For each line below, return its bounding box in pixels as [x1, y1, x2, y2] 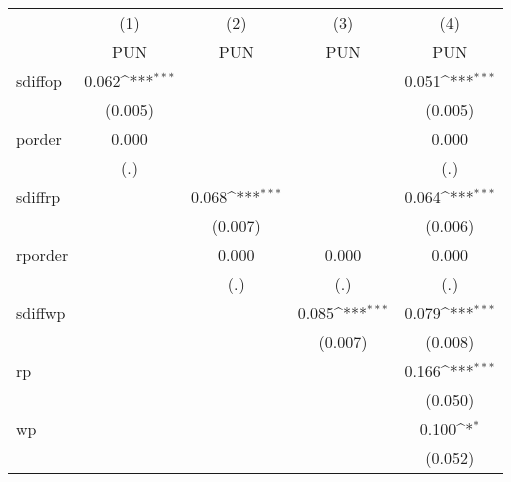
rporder [16, 243, 69, 266]
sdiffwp [16, 301, 66, 324]
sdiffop [16, 69, 62, 92]
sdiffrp [16, 185, 61, 208]
